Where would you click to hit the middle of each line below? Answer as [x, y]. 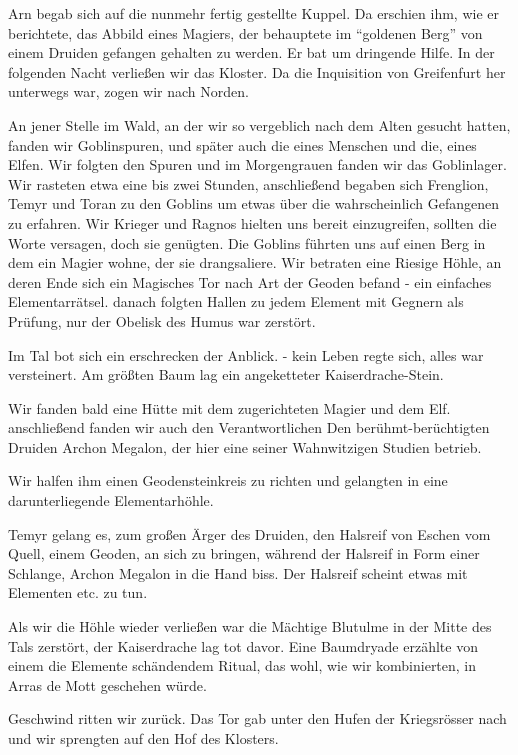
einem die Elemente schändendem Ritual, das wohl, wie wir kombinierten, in [242, 665]
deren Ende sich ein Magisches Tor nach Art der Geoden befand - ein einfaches [250, 281]
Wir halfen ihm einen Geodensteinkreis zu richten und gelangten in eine [228, 480]
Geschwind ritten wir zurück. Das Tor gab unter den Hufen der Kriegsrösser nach [257, 718]
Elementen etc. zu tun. [78, 592]
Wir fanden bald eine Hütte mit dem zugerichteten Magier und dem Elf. [229, 407]
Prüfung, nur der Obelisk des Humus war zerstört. [162, 320]
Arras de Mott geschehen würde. [107, 684]
